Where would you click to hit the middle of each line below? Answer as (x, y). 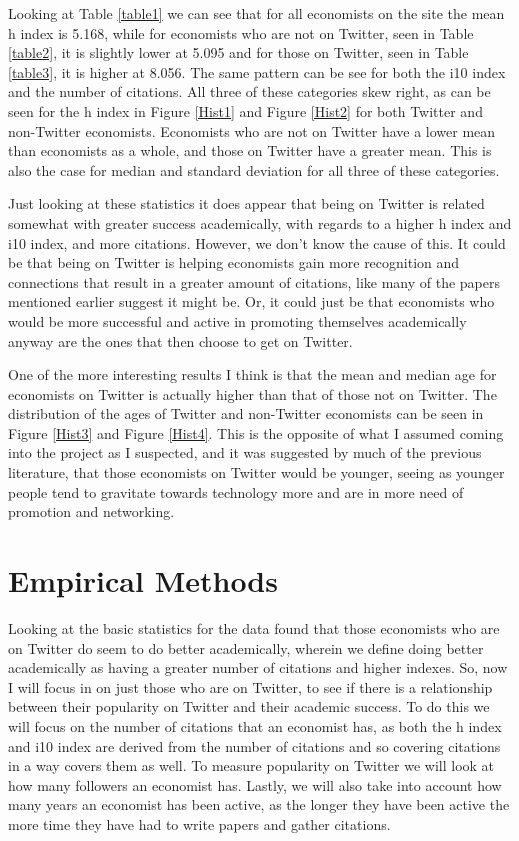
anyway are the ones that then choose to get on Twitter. (180, 340)
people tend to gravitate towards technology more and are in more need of (236, 491)
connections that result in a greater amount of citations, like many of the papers (254, 281)
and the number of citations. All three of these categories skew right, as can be (249, 91)
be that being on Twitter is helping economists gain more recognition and (234, 262)
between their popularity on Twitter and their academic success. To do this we (249, 706)
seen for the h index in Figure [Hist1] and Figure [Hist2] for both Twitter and (245, 110)
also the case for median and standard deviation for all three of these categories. (254, 169)
